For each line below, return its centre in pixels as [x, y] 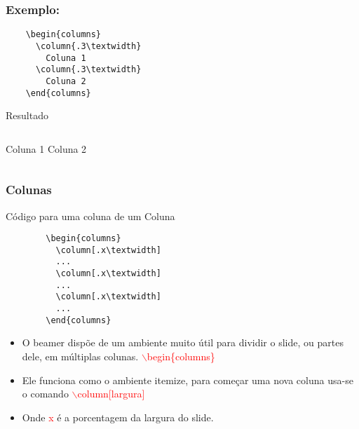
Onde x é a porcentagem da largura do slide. [118, 417]
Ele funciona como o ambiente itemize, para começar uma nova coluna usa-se [188, 380]
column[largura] [111, 394]
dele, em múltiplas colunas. [80, 356]
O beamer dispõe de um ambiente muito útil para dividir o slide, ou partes [183, 342]
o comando [45, 394]
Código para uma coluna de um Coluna [90, 216]
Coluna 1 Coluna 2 [46, 148]
